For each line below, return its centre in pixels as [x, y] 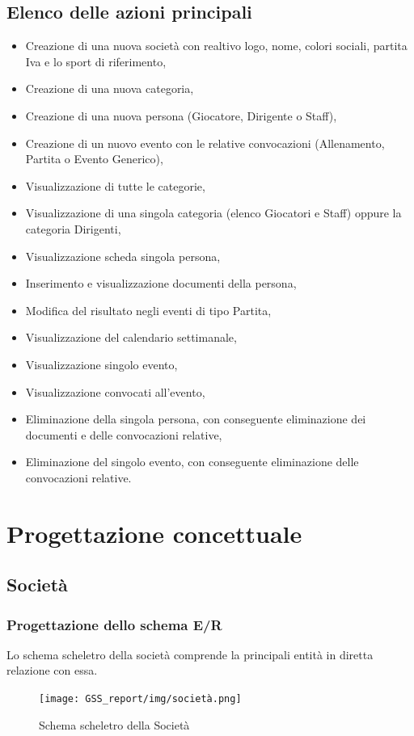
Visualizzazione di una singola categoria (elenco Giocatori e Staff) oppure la [213, 213]
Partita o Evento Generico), [94, 159]
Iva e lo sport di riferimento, [96, 61]
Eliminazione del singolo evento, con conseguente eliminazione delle [192, 462]
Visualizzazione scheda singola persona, [123, 256]
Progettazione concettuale [154, 533]
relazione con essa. [52, 670]
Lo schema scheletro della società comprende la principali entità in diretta [190, 654]
